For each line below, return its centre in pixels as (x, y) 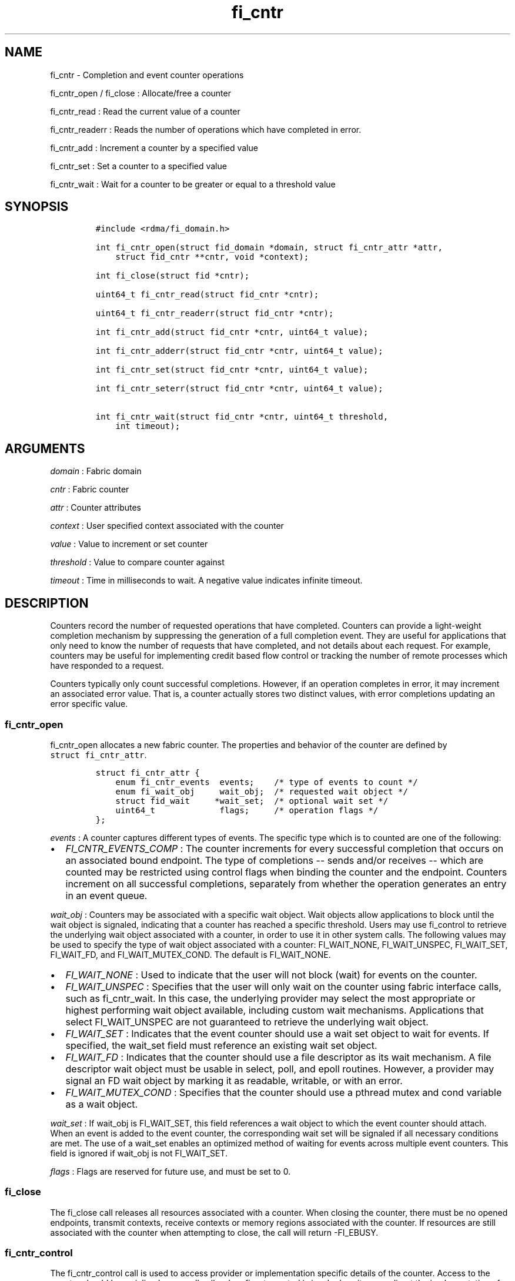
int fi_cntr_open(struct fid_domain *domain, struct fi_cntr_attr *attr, (269, 248)
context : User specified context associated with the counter (167, 526)
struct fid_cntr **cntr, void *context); (212, 257)
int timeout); (148, 426)
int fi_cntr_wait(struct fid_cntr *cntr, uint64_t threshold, (242, 417)
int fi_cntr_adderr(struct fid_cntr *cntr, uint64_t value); (239, 351)
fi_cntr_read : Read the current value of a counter (145, 111)
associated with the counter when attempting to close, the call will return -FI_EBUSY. (214, 1232)
